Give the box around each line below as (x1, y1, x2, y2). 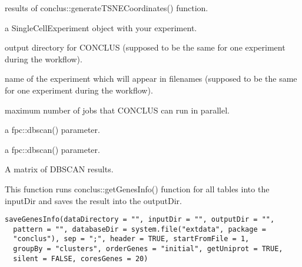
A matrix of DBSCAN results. (5, 163, 114, 175)
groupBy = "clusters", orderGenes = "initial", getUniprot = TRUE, (13, 245, 283, 253)
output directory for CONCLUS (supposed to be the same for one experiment (5, 41, 286, 54)
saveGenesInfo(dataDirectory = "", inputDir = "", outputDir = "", (5, 215, 275, 224)
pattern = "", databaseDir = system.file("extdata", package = (13, 225, 266, 233)
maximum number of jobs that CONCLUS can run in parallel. (5, 104, 230, 116)
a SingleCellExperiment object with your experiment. (5, 21, 197, 34)
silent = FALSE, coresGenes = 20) (13, 254, 148, 263)
